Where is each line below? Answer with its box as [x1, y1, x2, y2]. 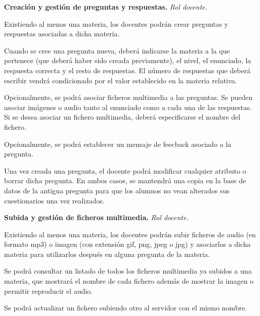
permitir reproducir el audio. [4, 285, 93, 296]
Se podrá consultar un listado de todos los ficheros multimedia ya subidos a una [4, 266, 252, 276]
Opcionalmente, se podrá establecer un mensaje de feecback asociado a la [4, 138, 232, 149]
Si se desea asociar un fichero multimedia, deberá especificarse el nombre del [4, 112, 241, 122]
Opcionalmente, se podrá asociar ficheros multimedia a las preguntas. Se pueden [4, 92, 253, 102]
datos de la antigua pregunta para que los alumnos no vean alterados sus [4, 185, 230, 195]
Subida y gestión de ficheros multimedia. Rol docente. [4, 212, 189, 223]
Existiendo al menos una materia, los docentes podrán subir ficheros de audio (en [4, 229, 256, 239]
